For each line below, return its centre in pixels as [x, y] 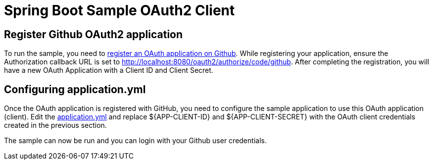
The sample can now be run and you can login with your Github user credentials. [135, 141]
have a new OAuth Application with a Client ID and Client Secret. [109, 70]
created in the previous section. [55, 125]
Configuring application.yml [75, 89]
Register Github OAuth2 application [94, 34]
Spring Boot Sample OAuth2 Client [120, 10]
